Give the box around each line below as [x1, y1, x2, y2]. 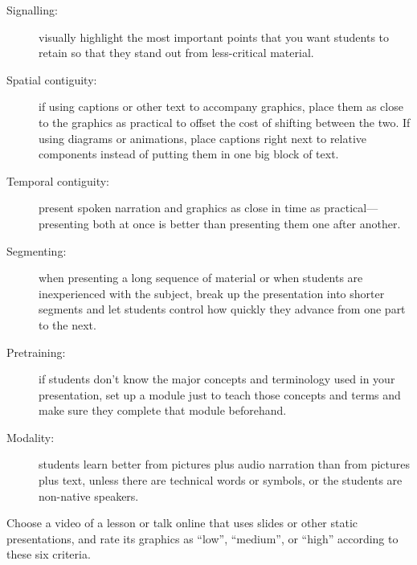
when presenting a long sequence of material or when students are [39, 269, 363, 286]
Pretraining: [6, 343, 66, 360]
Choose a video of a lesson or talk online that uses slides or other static [6, 514, 358, 531]
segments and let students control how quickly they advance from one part [39, 301, 406, 317]
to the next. [39, 316, 96, 333]
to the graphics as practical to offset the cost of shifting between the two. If [39, 113, 411, 130]
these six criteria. [6, 546, 91, 563]
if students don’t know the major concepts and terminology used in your [39, 371, 395, 387]
